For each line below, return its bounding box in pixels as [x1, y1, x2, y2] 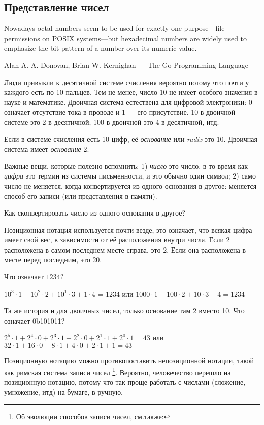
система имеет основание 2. [4, 144, 89, 154]
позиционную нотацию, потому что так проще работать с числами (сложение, [4, 376, 246, 387]
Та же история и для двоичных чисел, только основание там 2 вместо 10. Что [4, 305, 245, 316]
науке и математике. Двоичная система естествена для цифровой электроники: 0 [4, 96, 252, 107]
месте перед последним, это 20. [4, 254, 102, 265]
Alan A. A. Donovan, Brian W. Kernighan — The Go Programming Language [4, 59, 248, 70]
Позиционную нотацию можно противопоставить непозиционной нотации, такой [4, 355, 254, 366]
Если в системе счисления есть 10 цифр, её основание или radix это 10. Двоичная [4, 133, 257, 144]
